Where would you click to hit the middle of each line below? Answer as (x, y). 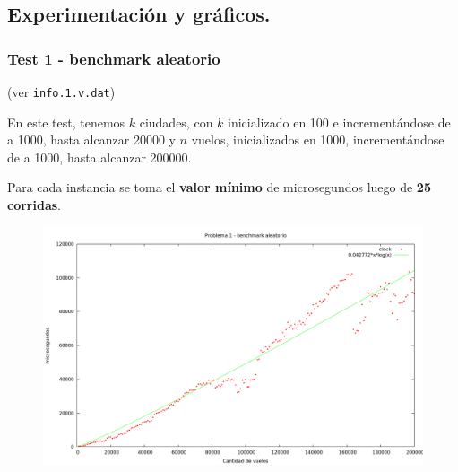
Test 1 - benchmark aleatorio (114, 58)
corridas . (34, 205)
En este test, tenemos (66, 122)
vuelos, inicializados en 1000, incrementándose (318, 140)
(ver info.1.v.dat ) (61, 92)
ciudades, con (176, 122)
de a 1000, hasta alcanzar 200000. (99, 157)
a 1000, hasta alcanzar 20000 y (91, 140)
